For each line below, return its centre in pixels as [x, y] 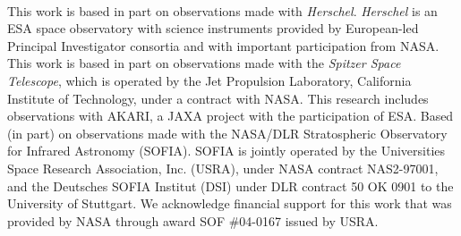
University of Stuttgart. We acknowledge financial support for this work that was [230, 203]
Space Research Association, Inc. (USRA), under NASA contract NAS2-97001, [223, 168]
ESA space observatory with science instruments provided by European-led [213, 28]
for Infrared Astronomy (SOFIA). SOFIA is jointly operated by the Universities [226, 151]
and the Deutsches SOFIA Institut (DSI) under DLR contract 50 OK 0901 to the [230, 185]
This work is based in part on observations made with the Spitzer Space [204, 63]
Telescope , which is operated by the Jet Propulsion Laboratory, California [209, 80]
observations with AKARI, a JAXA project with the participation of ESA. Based [230, 116]
